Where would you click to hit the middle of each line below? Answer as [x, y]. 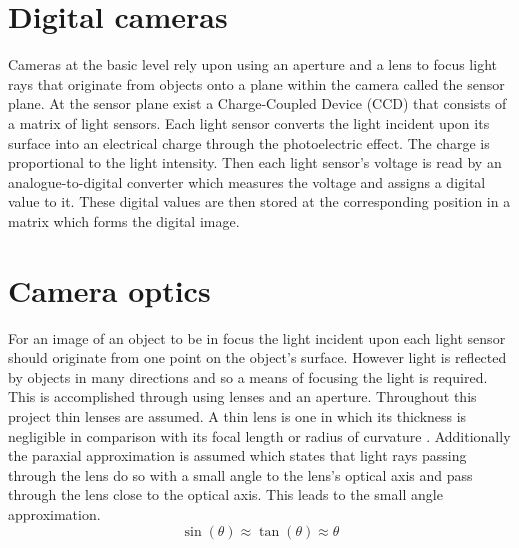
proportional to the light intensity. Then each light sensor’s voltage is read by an [255, 162]
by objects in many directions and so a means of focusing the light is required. [248, 376]
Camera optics [109, 289]
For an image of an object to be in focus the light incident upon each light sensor [257, 337]
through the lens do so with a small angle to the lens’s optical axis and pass [240, 474]
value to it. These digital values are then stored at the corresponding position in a [259, 201]
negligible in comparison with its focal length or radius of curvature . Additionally [259, 435]
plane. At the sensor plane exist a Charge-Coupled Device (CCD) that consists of [257, 103]
